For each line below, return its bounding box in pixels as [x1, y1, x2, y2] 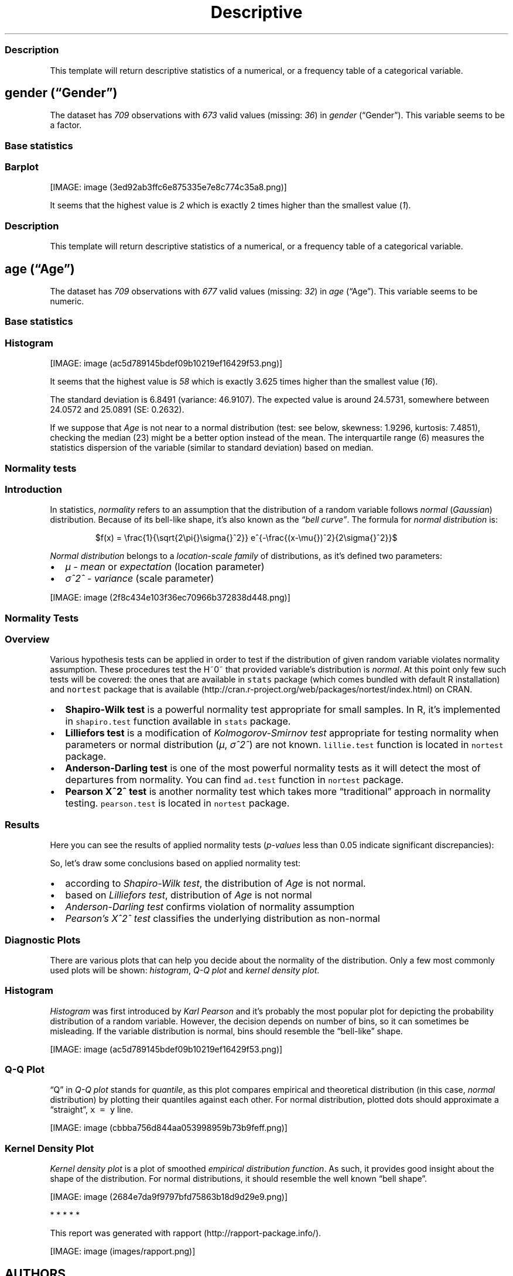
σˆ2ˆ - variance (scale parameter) [65, 572, 214, 585]
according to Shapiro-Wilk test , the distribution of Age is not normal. [65, 877, 366, 890]
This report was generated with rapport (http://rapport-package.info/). [50, 1228, 322, 1239]
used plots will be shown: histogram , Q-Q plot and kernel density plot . [50, 965, 320, 975]
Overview [5, 633, 50, 646]
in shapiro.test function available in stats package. [65, 715, 291, 728]
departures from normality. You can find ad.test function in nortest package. [65, 774, 404, 786]
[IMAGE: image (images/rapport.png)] [50, 1246, 196, 1257]
